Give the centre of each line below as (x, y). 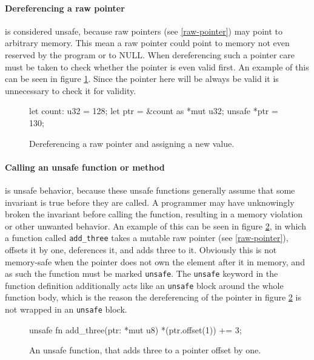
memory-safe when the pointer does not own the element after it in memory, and (155, 261)
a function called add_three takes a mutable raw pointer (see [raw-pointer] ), (147, 238)
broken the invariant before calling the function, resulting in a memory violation (154, 214)
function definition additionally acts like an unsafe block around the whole (144, 285)
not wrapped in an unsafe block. (66, 309)
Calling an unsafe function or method (85, 167)
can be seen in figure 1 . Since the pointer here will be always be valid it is (142, 79)
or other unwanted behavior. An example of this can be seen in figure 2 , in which (155, 226)
